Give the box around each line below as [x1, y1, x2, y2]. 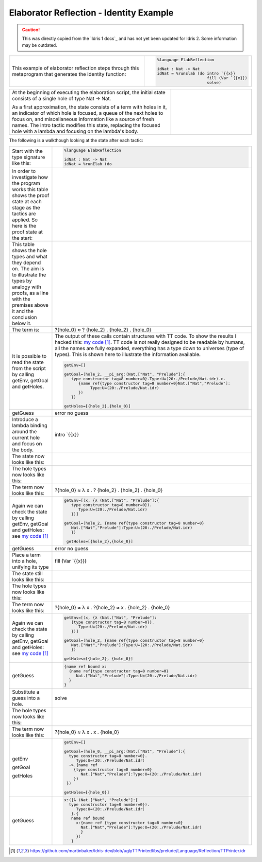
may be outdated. [22, 42, 58, 48]
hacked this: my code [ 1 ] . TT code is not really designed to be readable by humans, [54, 338, 245, 345]
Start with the [12, 147, 43, 154]
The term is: [12, 326, 40, 333]
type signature [12, 154, 46, 160]
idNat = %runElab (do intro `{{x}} [157, 70, 236, 76]
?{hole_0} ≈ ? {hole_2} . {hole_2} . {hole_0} [54, 326, 152, 333]
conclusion [12, 314, 37, 320]
